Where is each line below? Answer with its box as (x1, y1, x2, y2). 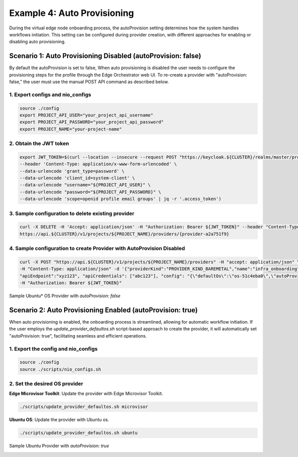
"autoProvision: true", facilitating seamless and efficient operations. (9, 333, 147, 339)
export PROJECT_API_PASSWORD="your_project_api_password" (19, 119, 164, 125)
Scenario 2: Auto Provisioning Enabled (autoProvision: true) (9, 306, 198, 314)
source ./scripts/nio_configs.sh (19, 366, 101, 372)
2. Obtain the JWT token (9, 140, 70, 147)
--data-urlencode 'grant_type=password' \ (19, 168, 125, 174)
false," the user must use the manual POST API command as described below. (9, 79, 169, 85)
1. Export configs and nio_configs (9, 91, 91, 98)
